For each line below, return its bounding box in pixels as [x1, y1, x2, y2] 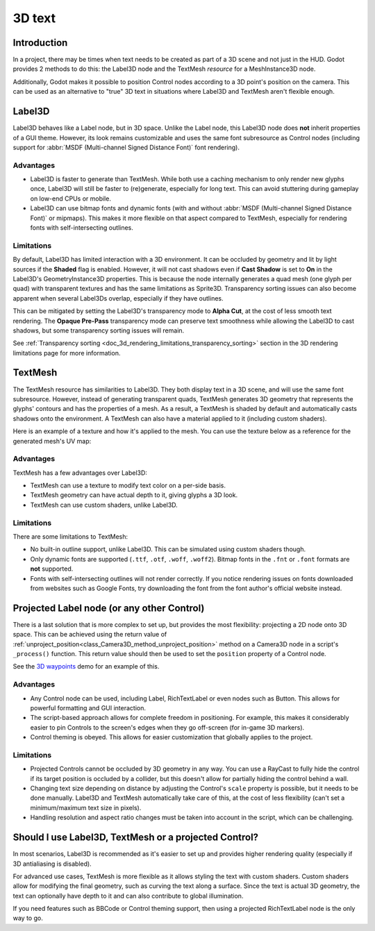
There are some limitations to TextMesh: [12, 532, 128, 541]
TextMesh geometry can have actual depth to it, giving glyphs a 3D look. [30, 491, 238, 499]
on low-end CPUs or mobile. [30, 194, 111, 203]
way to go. [12, 914, 43, 923]
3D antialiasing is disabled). [12, 859, 92, 868]
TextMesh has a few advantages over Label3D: [12, 469, 147, 477]
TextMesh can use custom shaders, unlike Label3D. [30, 501, 178, 509]
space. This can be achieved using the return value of [12, 630, 167, 639]
